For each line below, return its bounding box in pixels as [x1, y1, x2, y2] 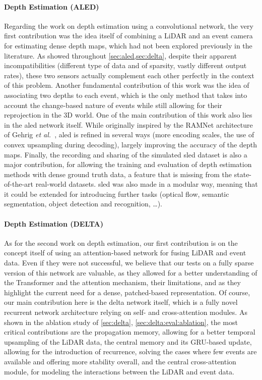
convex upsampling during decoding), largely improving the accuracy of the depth [4, 139, 257, 149]
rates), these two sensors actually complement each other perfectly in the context [4, 70, 254, 80]
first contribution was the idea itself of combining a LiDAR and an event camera [4, 30, 253, 41]
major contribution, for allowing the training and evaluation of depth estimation [4, 159, 252, 170]
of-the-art [4, 179, 33, 189]
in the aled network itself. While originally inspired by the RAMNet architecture [4, 119, 253, 130]
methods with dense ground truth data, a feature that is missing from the [4, 169, 232, 179]
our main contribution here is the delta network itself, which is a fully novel [4, 297, 238, 307]
